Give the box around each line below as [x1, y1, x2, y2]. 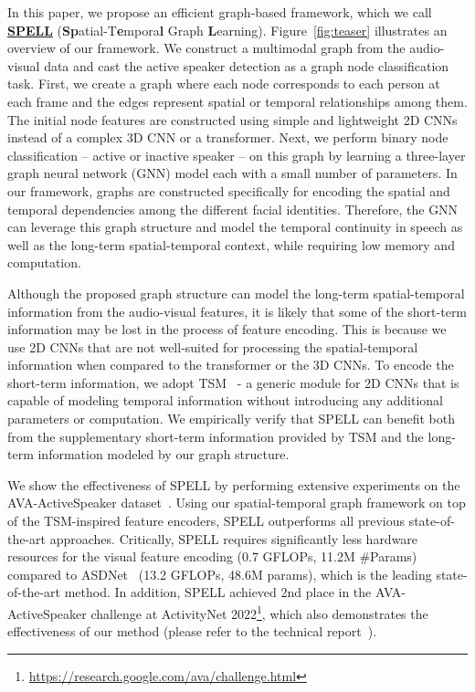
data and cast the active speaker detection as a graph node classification [44, 56, 449, 75]
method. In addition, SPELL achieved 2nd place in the [64, 582, 372, 602]
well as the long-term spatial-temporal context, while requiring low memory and [7, 235, 455, 254]
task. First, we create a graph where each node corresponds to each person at [7, 74, 440, 93]
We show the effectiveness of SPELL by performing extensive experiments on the [7, 475, 460, 494]
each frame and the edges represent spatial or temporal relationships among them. [7, 91, 468, 110]
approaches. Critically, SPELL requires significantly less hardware [49, 529, 418, 548]
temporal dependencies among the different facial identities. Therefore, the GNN [7, 199, 459, 218]
